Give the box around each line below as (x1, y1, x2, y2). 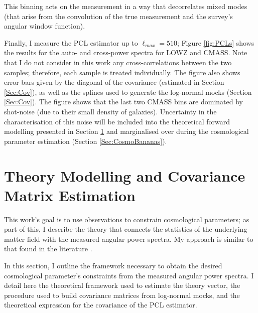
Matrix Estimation (4, 185, 136, 205)
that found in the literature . (4, 243, 92, 254)
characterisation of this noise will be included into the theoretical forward (4, 116, 230, 126)
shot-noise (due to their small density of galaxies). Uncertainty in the (4, 106, 217, 116)
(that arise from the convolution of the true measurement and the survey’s (4, 11, 233, 21)
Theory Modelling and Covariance (4, 165, 245, 186)
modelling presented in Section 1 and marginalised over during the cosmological (4, 126, 249, 136)
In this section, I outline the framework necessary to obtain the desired (4, 260, 222, 270)
